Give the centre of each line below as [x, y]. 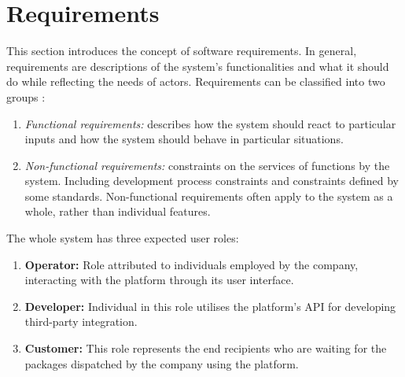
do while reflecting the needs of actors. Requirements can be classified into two [196, 81]
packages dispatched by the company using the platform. [162, 363]
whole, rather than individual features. [118, 211]
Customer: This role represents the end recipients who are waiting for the [206, 348]
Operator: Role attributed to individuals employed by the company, [191, 264]
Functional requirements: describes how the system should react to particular [210, 123]
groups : [26, 96]
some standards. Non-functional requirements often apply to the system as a [209, 196]
